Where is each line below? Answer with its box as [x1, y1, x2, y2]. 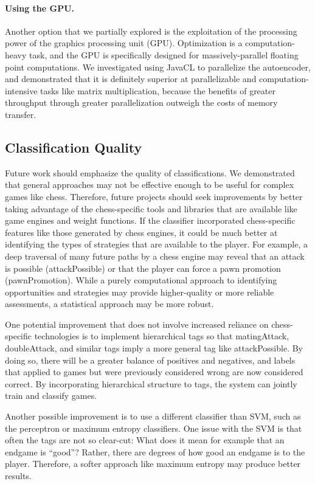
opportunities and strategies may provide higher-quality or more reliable [5, 285, 274, 298]
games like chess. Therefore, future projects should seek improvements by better [5, 190, 303, 202]
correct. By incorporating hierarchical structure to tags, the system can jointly [5, 377, 297, 390]
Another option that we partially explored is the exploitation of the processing [5, 24, 297, 37]
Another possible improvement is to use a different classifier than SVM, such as [5, 410, 301, 423]
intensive [5, 84, 38, 97]
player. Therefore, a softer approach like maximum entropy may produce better [5, 457, 301, 470]
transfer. [5, 108, 36, 120]
